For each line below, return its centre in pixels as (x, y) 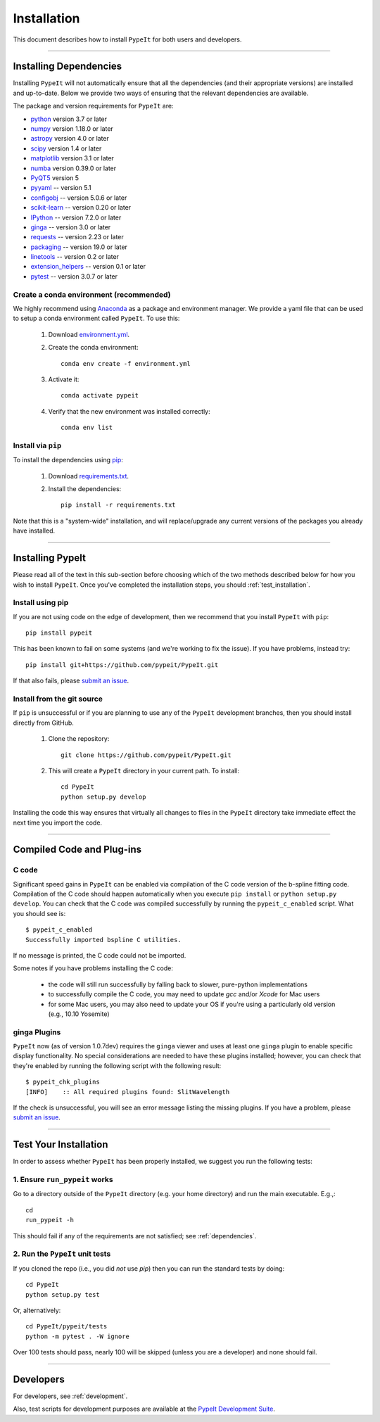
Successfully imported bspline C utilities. (104, 940)
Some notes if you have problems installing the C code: (93, 968)
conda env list (87, 428)
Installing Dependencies (68, 66)
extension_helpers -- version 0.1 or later (88, 267)
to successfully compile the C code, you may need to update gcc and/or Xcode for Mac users (184, 994)
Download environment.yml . (89, 334)
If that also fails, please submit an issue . (71, 681)
